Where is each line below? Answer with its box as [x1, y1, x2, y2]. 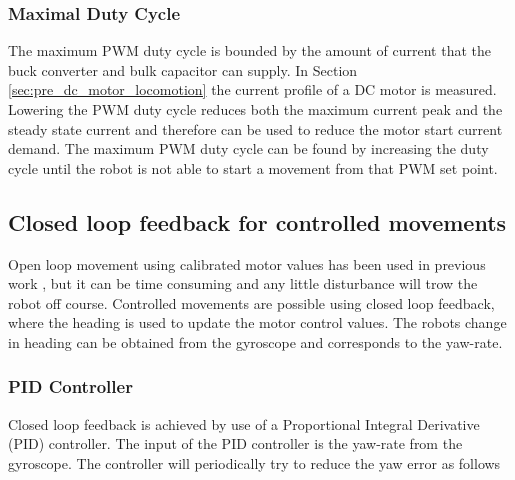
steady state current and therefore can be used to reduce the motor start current [8, 118, 503, 139]
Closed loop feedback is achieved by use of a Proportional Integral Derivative [8, 413, 480, 434]
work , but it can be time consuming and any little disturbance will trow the [8, 273, 478, 294]
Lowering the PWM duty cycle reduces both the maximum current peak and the [8, 99, 503, 119]
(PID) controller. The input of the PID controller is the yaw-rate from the [8, 433, 463, 454]
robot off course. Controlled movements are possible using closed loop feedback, [8, 292, 495, 313]
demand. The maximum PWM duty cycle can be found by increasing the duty [8, 138, 489, 159]
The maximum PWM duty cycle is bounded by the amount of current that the [8, 40, 491, 61]
